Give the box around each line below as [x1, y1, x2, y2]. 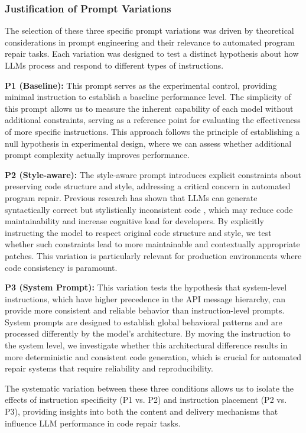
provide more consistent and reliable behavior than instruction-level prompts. [5, 304, 285, 316]
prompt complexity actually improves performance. [5, 148, 190, 161]
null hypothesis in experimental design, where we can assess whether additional [5, 137, 292, 149]
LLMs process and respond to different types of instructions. [5, 59, 224, 71]
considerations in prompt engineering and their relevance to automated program [5, 35, 295, 48]
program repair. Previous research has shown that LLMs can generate [5, 191, 258, 203]
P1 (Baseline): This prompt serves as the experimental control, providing [5, 79, 277, 91]
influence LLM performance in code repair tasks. [5, 416, 181, 429]
